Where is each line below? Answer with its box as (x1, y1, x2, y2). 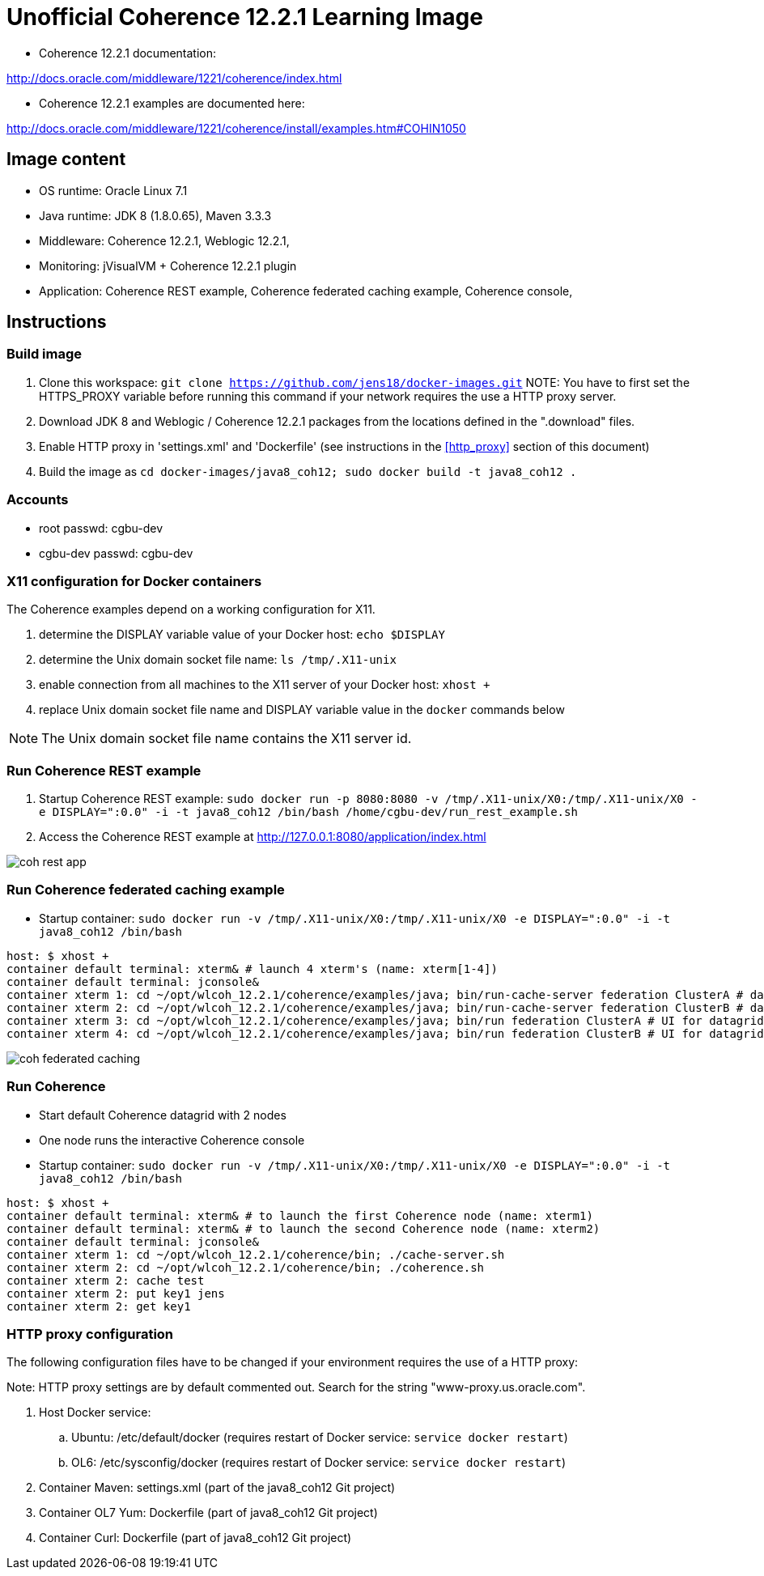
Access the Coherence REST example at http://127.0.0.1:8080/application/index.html (39, 830, 486, 844)
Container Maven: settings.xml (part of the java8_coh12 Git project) (39, 1480, 396, 1495)
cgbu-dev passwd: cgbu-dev (39, 546, 193, 560)
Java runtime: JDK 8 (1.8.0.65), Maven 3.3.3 (39, 208, 272, 223)
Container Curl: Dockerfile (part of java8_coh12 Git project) (39, 1531, 352, 1545)
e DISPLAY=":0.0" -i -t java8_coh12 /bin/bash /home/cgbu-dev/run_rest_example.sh (39, 805, 578, 819)
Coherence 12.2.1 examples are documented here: (39, 96, 305, 110)
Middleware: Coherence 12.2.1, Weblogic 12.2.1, (39, 233, 290, 248)
